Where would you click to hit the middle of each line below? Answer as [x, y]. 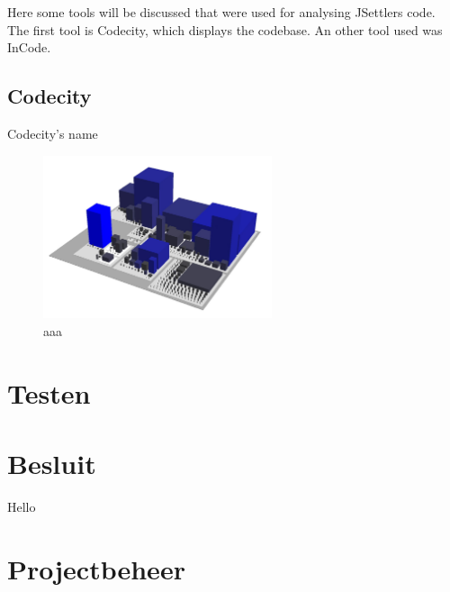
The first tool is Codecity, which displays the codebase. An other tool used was [225, 29]
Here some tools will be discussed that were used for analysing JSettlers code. [221, 12]
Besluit [52, 463]
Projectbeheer [96, 568]
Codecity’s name [53, 133]
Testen [49, 392]
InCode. [29, 47]
